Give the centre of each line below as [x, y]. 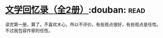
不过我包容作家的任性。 [29, 30]
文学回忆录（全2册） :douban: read [75, 10]
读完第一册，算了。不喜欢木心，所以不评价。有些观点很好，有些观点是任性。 [83, 24]
